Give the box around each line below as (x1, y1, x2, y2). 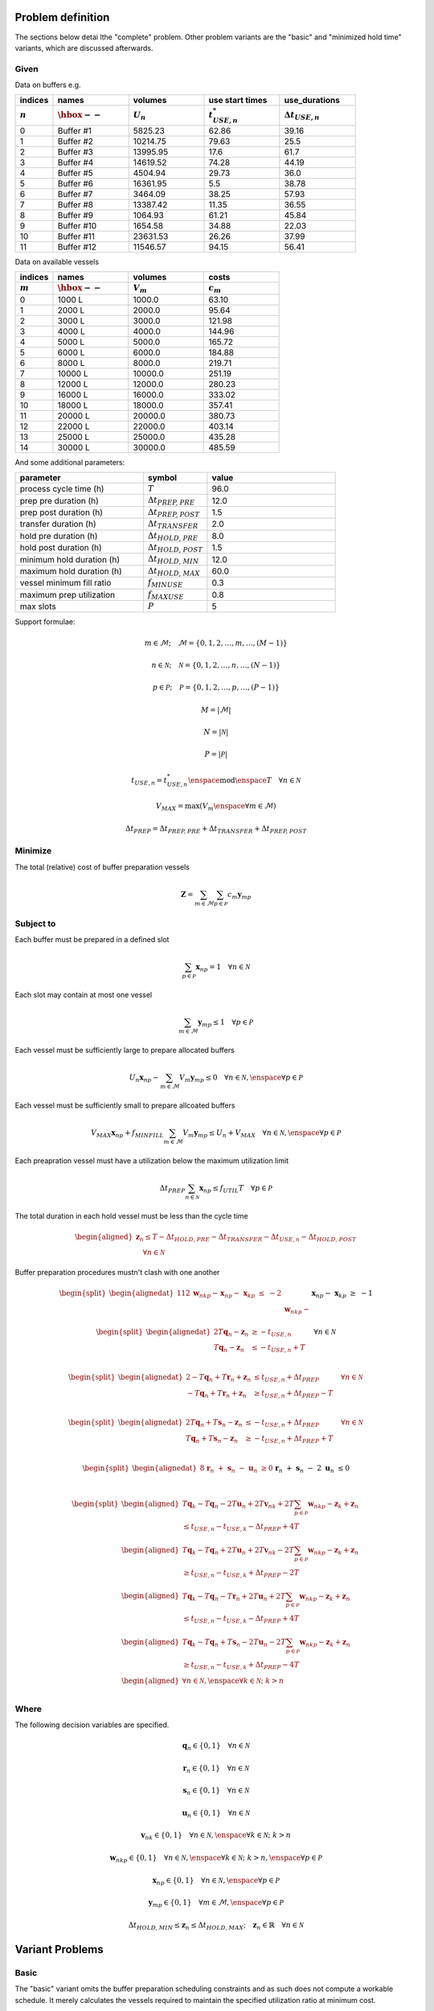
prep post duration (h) (19, 507, 104, 518)
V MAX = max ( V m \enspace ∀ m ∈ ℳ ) (155, 801, 276, 812)
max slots (19, 601, 56, 612)
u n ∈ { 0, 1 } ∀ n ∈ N (182, 1808, 251, 1820)
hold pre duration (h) (19, 530, 98, 541)
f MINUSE (147, 578, 183, 590)
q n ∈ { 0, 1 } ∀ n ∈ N (182, 1742, 251, 1753)
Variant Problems (14, 1943, 104, 1956)
